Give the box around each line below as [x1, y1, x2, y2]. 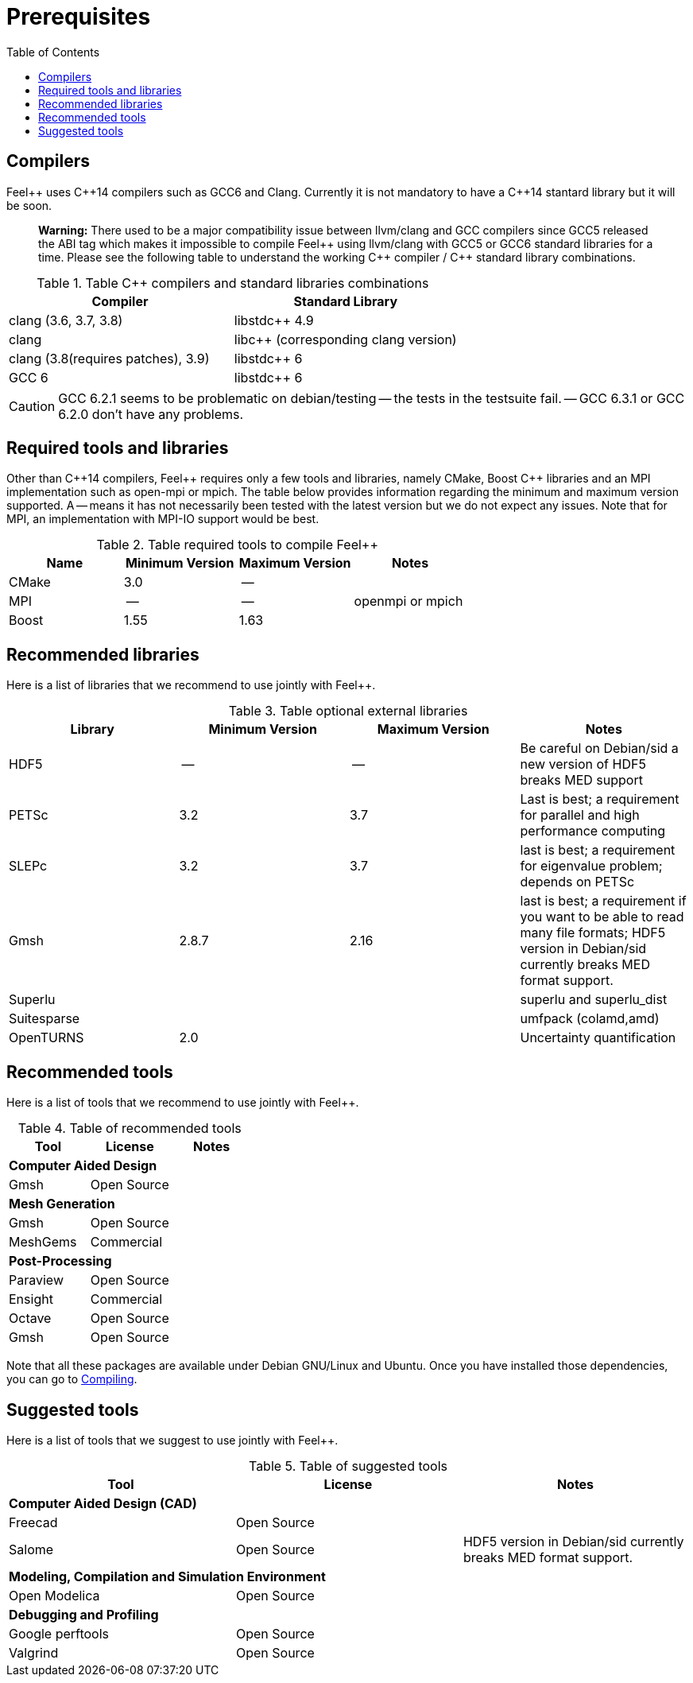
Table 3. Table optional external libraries [228, 703, 468, 719]
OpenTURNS [9, 1030, 84, 1046]
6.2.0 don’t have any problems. [58, 405, 244, 422]
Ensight [9, 1291, 53, 1308]
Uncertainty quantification [520, 1030, 676, 1046]
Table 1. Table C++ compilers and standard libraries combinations [37, 274, 429, 291]
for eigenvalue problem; [520, 858, 663, 874]
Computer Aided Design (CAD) [9, 1495, 197, 1511]
